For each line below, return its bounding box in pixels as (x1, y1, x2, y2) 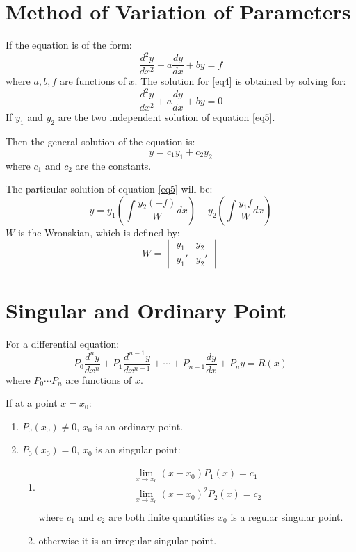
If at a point (6, 396, 58, 410)
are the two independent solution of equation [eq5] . (58, 110, 275, 124)
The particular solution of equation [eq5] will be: (6, 181, 213, 196)
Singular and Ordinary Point (6, 295, 286, 324)
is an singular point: (95, 442, 181, 457)
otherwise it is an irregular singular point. (38, 533, 217, 547)
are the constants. (75, 158, 152, 172)
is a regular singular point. (230, 509, 343, 523)
